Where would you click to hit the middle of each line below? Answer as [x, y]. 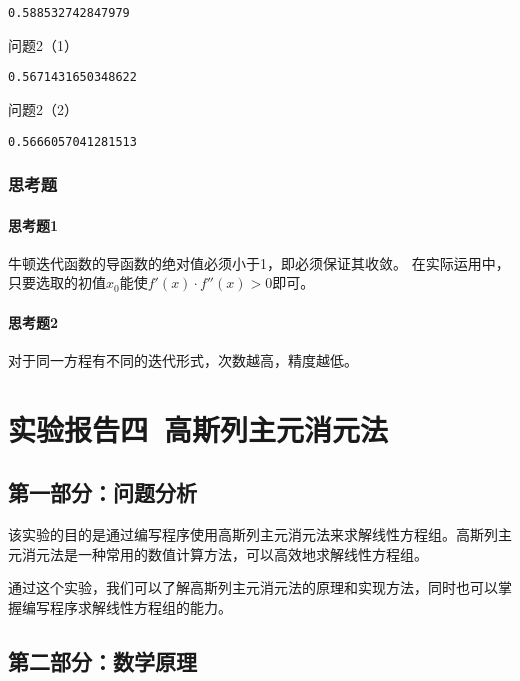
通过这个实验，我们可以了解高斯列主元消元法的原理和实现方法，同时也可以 [253, 587]
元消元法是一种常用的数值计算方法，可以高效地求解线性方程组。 [218, 553]
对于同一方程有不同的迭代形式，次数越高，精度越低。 [183, 359]
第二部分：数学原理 [102, 660]
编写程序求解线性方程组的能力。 [126, 606]
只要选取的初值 [57, 282]
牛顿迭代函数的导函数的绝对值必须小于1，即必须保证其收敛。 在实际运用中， [259, 262]
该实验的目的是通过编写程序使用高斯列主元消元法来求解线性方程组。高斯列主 [260, 533]
